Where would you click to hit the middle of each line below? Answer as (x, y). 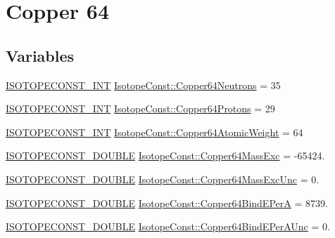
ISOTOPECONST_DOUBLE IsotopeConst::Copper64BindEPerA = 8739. (167, 203)
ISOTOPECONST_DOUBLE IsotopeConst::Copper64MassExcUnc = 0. (163, 179)
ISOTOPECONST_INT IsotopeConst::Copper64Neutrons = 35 (143, 85)
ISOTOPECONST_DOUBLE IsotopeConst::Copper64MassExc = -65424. (165, 156)
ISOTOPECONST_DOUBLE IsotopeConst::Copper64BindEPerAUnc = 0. (168, 226)
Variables (40, 55)
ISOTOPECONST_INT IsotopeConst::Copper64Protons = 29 (140, 108)
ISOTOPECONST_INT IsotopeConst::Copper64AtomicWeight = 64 (154, 132)
